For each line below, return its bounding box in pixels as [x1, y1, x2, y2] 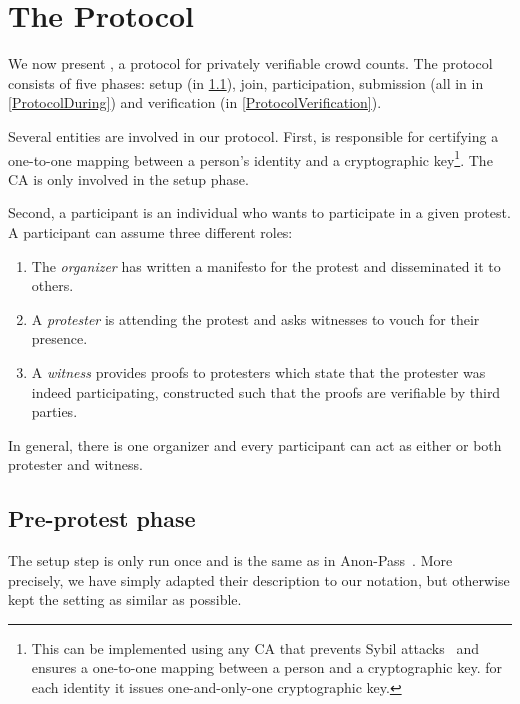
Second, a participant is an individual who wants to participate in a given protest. [8, 202, 511, 223]
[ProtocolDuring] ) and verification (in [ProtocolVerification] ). [8, 92, 382, 113]
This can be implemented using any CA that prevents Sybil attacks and [31, 637, 479, 658]
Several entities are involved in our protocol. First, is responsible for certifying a [8, 125, 499, 146]
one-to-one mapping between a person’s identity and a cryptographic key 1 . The [8, 146, 493, 170]
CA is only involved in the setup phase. [8, 168, 249, 189]
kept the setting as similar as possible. [8, 589, 242, 610]
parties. [31, 401, 78, 422]
